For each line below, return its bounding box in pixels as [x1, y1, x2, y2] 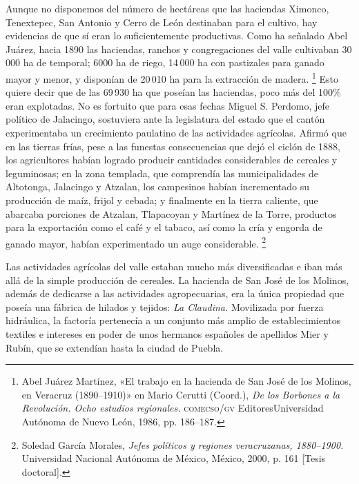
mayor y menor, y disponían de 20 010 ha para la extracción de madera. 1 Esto [6, 69, 339, 85]
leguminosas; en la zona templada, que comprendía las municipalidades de [6, 165, 319, 180]
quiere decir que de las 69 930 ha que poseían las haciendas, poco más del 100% [6, 85, 341, 99]
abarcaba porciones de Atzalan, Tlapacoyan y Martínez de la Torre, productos [6, 206, 337, 221]
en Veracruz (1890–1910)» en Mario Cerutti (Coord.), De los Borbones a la [21, 387, 340, 401]
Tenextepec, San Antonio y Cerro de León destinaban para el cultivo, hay [6, 14, 318, 29]
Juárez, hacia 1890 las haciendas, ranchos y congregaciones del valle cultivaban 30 [6, 41, 352, 56]
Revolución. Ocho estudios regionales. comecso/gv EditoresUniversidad [21, 401, 324, 415]
